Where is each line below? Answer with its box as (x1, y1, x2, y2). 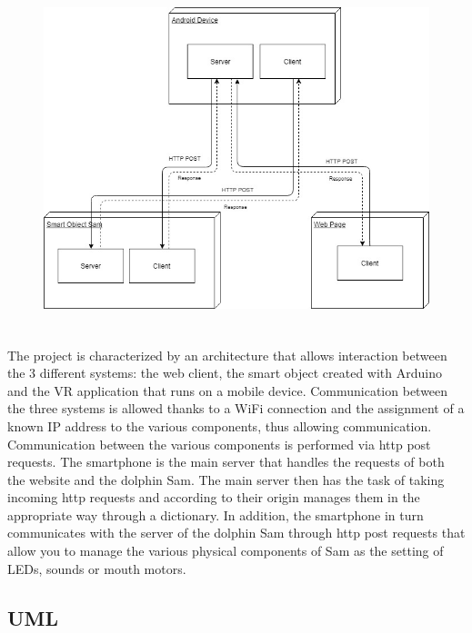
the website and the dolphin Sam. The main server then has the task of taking (7, 470, 445, 489)
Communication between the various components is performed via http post (7, 434, 431, 453)
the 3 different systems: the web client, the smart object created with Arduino (7, 363, 442, 382)
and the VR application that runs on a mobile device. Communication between (7, 381, 448, 400)
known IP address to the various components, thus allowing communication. (7, 416, 432, 435)
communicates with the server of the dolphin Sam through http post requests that (7, 523, 466, 542)
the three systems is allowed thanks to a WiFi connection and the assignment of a (7, 399, 465, 418)
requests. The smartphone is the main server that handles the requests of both (7, 452, 445, 471)
